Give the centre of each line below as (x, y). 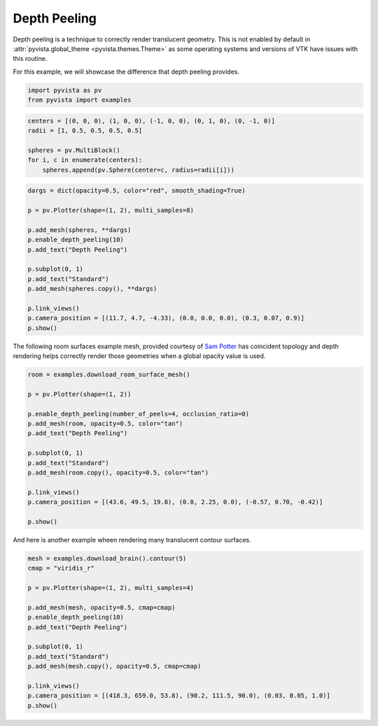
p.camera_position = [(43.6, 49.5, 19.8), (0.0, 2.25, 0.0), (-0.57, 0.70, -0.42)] (175, 502)
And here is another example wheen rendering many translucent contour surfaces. (132, 540)
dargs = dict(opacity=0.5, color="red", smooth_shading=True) (136, 191)
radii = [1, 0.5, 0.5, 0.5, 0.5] (85, 131)
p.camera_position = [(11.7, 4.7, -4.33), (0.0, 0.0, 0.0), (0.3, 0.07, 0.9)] (166, 318)
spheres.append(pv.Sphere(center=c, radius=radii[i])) (138, 170)
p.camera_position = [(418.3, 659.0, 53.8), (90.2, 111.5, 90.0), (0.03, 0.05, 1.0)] (179, 696)
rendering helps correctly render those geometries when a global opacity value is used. (139, 356)
